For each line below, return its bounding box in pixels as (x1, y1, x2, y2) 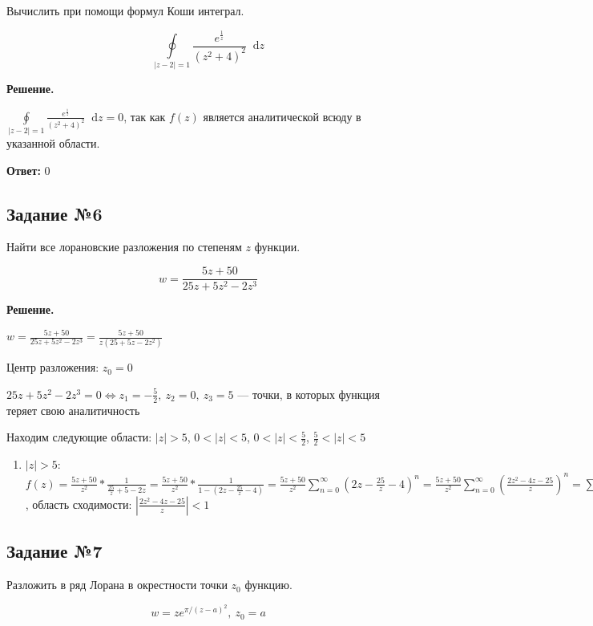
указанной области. (6, 135, 100, 152)
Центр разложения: (6, 359, 99, 376)
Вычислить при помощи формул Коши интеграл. (6, 2, 244, 18)
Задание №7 (6, 539, 103, 563)
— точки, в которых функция (237, 385, 381, 402)
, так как (123, 108, 166, 124)
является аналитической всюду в (203, 108, 361, 124)
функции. (254, 238, 301, 255)
